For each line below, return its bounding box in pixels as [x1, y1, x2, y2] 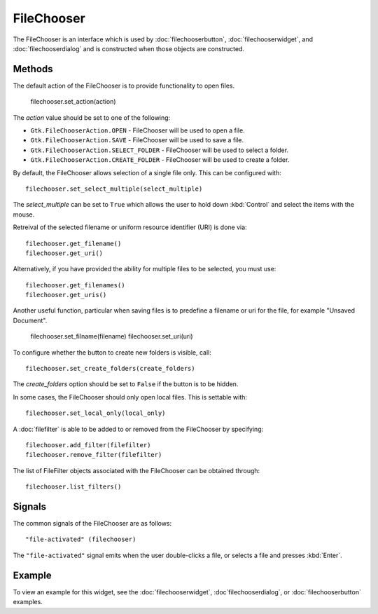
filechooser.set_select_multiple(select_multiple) [25, 184, 203, 193]
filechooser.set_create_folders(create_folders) [25, 364, 195, 373]
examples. [13, 598, 43, 606]
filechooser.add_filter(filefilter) [25, 442, 151, 449]
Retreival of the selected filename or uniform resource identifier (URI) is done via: [13, 223, 248, 231]
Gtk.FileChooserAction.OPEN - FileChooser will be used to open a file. [30, 126, 245, 135]
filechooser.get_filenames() [25, 281, 125, 289]
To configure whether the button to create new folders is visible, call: [13, 348, 211, 357]
